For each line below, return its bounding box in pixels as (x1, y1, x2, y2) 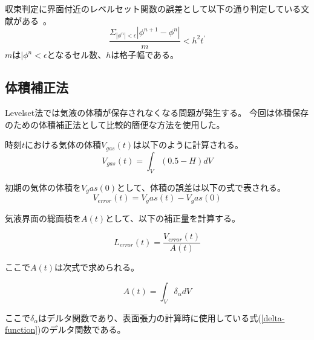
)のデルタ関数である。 (38, 323, 126, 336)
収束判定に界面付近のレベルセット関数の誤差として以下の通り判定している (5, 2, 301, 14)
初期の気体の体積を (5, 181, 81, 193)
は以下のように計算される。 (133, 138, 244, 151)
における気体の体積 (25, 138, 102, 151)
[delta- (261, 311, 285, 324)
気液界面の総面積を (5, 211, 81, 224)
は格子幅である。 (111, 48, 179, 61)
